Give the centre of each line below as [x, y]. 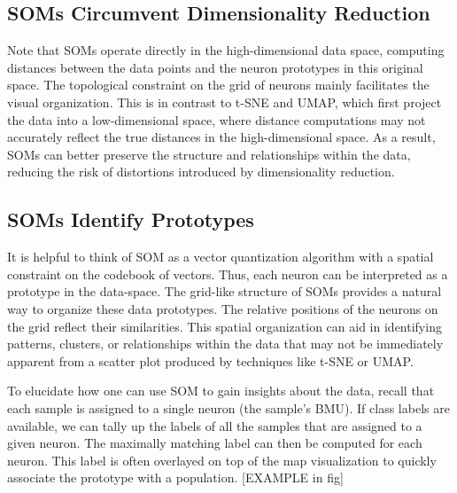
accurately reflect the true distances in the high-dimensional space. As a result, [221, 137]
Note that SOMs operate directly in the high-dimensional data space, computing [226, 50]
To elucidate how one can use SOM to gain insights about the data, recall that [221, 391]
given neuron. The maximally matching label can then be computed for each [215, 443]
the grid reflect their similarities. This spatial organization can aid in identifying [225, 326]
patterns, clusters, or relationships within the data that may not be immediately [225, 344]
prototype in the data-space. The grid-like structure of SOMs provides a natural [225, 291]
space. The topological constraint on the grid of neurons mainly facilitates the [218, 85]
